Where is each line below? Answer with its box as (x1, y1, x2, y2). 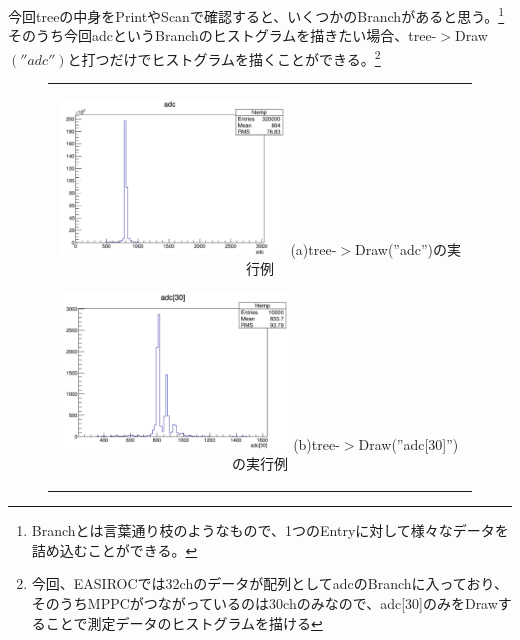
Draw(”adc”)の (355, 238, 448, 259)
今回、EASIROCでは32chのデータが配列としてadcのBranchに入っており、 (31, 573, 508, 594)
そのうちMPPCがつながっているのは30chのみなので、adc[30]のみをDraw (31, 593, 498, 614)
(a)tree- (290, 238, 337, 259)
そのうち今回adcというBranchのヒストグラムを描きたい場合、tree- (8, 25, 437, 46)
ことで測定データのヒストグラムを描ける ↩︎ (45, 612, 323, 633)
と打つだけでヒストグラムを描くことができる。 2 (67, 45, 381, 69)
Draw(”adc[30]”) (358, 433, 459, 454)
